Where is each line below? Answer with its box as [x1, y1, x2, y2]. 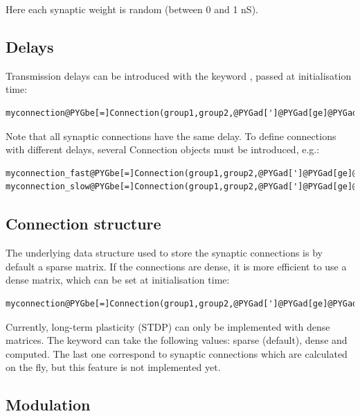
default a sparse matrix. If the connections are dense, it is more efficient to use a [6, 259, 347, 273]
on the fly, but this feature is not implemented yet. [6, 360, 221, 374]
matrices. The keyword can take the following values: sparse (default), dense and [6, 333, 348, 347]
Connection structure [6, 213, 161, 234]
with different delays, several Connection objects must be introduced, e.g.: [6, 142, 320, 157]
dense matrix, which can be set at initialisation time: [6, 272, 230, 287]
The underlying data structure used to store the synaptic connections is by [6, 245, 323, 260]
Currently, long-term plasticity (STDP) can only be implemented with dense [6, 319, 330, 333]
